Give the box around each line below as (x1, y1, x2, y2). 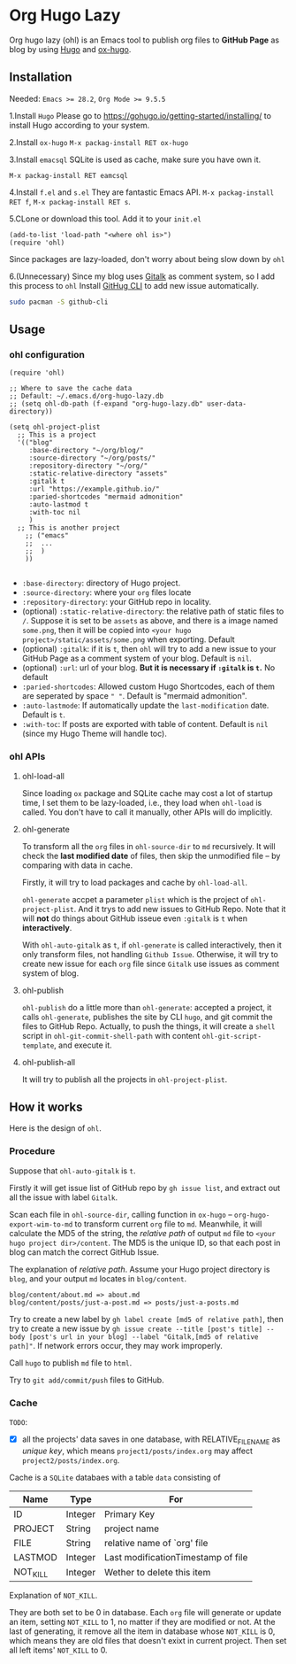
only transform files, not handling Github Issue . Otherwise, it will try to (21, 948, 278, 959)
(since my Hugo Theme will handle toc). (21, 728, 168, 739)
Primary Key (104, 1507, 156, 1520)
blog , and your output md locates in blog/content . (9, 1273, 187, 1284)
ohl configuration (9, 348, 86, 360)
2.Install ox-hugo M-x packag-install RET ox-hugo (9, 136, 189, 147)
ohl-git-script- (201, 1032, 262, 1041)
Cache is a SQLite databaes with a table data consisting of (9, 1472, 221, 1482)
